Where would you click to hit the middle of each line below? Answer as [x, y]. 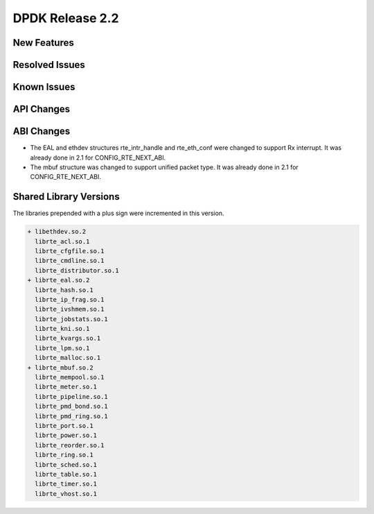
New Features [43, 43]
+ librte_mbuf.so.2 [60, 367]
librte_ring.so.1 [64, 455]
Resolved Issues [49, 65]
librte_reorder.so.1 [70, 445]
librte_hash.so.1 [64, 290]
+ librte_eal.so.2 [59, 280]
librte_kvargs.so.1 [68, 339]
